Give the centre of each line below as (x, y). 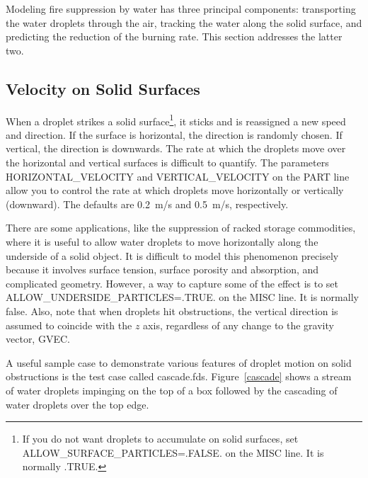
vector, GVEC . (38, 339)
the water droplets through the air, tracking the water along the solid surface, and (184, 22)
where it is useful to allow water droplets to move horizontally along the (162, 241)
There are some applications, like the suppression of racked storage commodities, (181, 228)
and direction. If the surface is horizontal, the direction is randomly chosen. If (174, 134)
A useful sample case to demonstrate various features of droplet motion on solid (179, 362)
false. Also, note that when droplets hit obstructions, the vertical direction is (172, 311)
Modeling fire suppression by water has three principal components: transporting (181, 8)
